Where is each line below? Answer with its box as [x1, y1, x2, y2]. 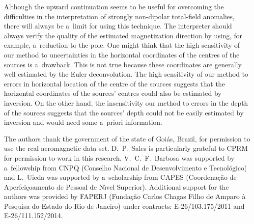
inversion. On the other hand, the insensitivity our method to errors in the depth [4, 97, 248, 108]
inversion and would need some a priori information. [4, 117, 162, 127]
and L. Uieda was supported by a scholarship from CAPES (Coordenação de [4, 172, 237, 182]
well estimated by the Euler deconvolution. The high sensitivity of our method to [4, 69, 249, 79]
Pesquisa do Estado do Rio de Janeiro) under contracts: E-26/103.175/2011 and [4, 200, 245, 211]
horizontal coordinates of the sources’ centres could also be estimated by [4, 88, 222, 98]
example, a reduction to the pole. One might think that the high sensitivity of [4, 40, 240, 50]
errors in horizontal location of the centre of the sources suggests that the [4, 78, 225, 88]
